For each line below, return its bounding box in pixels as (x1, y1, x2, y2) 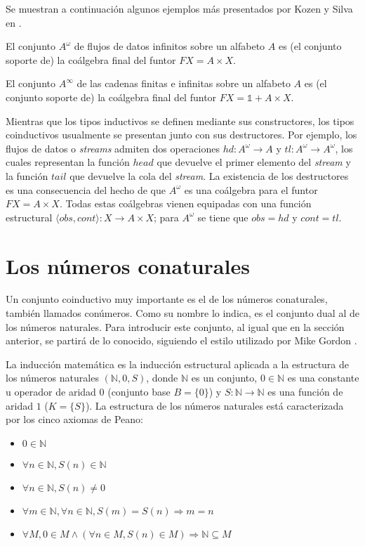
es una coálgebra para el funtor (184, 182, 318, 197)
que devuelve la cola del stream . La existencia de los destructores (69, 168, 349, 183)
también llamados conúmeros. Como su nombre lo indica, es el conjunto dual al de (6, 306, 359, 320)
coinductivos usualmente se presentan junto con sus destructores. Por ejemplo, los (6, 127, 357, 142)
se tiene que (197, 209, 248, 224)
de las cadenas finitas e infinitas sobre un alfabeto (77, 76, 291, 91)
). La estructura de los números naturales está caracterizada (85, 398, 344, 412)
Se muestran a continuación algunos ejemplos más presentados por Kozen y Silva (6, 1, 353, 15)
